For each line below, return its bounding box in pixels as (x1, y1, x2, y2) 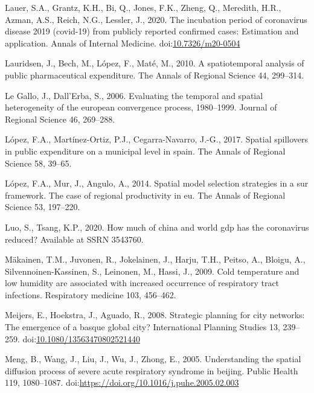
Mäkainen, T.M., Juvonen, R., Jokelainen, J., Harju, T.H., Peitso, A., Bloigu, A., (5, 253, 306, 266)
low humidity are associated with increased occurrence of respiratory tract (5, 276, 280, 289)
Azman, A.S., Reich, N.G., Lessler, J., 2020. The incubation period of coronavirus (5, 13, 307, 25)
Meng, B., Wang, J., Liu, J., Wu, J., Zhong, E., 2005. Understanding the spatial (5, 353, 301, 365)
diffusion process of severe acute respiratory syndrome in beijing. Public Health (5, 364, 298, 377)
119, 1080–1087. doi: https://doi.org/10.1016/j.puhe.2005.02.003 (5, 376, 239, 389)
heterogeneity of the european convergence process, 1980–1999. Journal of (5, 101, 277, 113)
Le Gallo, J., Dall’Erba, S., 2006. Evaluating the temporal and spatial (5, 89, 263, 101)
